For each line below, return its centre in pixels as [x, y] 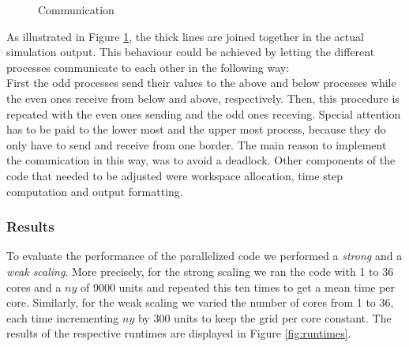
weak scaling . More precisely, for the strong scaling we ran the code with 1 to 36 [200, 271]
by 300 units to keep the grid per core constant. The [265, 317]
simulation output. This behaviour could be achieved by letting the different [191, 52]
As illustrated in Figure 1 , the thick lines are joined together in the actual [185, 36]
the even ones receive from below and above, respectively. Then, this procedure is [203, 98]
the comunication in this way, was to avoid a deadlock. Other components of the [201, 160]
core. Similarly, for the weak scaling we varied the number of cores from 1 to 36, [200, 302]
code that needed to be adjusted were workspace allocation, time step [175, 175]
